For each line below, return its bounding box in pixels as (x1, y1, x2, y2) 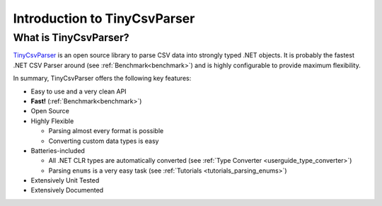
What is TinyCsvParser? (13, 31, 130, 44)
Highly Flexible (30, 117, 74, 125)
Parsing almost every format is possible (48, 127, 164, 135)
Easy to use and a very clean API (30, 87, 127, 96)
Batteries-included (30, 146, 85, 155)
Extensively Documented (30, 186, 104, 195)
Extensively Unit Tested (30, 176, 100, 185)
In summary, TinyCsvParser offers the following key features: (13, 74, 192, 83)
